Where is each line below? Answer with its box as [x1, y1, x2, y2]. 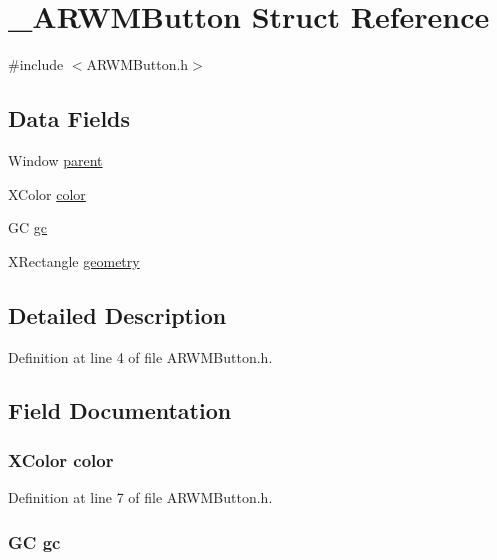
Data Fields [8, 103, 131, 134]
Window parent [8, 149, 103, 170]
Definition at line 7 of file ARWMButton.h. [8, 487, 273, 508]
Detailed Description [8, 299, 227, 330]
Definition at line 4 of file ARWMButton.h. [8, 346, 273, 367]
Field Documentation [8, 395, 232, 426]
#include [8, 54, 64, 75]
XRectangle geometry [8, 250, 140, 271]
